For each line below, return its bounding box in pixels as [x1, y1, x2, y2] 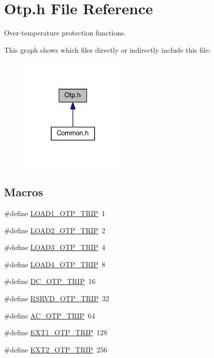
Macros [4, 184, 43, 200]
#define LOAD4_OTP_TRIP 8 [4, 259, 106, 269]
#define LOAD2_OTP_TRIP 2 [4, 225, 106, 235]
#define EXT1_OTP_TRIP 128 [4, 327, 107, 338]
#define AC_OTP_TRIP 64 [4, 310, 95, 320]
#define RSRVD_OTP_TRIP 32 [4, 293, 109, 304]
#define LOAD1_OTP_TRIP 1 [4, 208, 106, 219]
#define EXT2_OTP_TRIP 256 [4, 344, 107, 354]
